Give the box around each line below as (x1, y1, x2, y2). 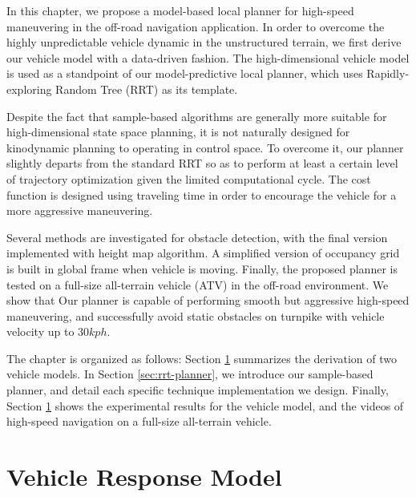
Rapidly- (366, 65, 410, 82)
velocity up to (6, 323, 75, 340)
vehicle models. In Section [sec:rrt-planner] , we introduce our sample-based (6, 366, 374, 382)
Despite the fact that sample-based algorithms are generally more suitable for (6, 107, 387, 124)
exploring (6, 80, 52, 97)
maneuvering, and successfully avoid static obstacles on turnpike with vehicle (6, 307, 385, 324)
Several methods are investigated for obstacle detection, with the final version (6, 228, 388, 245)
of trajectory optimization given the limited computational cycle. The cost (6, 170, 371, 187)
